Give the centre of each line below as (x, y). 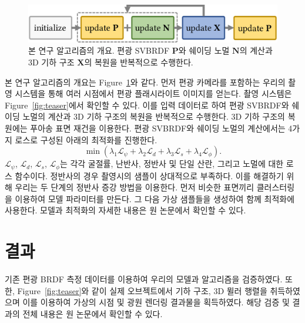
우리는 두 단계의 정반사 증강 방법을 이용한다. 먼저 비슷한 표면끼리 (135, 187)
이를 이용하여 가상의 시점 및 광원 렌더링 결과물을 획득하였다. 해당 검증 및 (156, 302)
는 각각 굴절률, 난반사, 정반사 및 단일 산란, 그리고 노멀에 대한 (172, 164)
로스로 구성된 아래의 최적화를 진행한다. (86, 139)
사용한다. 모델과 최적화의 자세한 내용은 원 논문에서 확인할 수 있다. (125, 210)
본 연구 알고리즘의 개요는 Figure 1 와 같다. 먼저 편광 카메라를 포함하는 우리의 (145, 82)
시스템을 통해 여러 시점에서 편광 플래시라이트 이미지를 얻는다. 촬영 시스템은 (153, 93)
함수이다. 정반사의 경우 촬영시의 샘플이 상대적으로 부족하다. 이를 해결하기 (149, 175)
